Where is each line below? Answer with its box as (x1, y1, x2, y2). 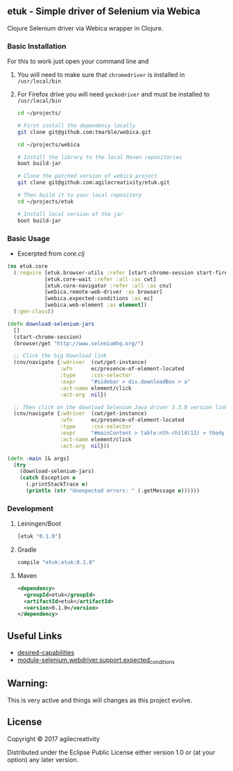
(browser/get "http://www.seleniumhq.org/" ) (13, 340, 144, 347)
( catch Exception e (19, 474, 76, 481)
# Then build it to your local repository (17, 192, 142, 199)
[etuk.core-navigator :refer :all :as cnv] (44, 282, 172, 289)
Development (7, 504, 54, 513)
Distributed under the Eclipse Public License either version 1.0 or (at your (7, 748, 216, 756)
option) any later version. (7, 755, 78, 763)
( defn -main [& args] (7, 455, 70, 462)
